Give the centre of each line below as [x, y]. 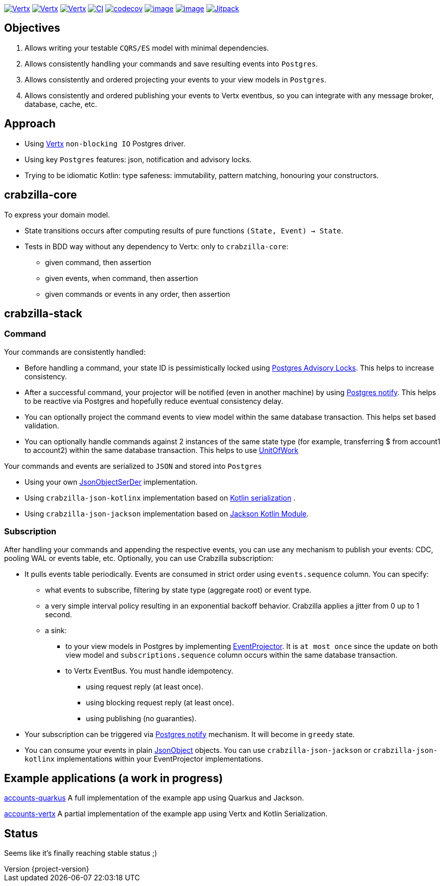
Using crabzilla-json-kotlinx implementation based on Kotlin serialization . [160, 498]
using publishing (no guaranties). [141, 718]
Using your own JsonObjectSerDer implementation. [111, 482]
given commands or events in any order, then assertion [138, 294]
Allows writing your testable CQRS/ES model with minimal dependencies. [147, 48]
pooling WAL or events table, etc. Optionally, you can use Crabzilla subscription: [139, 558]
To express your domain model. [57, 214]
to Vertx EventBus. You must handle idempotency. [149, 671]
